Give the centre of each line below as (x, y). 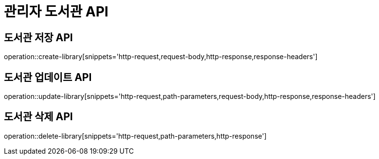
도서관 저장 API (38, 37)
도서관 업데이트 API (48, 77)
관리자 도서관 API (56, 12)
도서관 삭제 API (38, 117)
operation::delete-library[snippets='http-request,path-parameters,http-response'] (135, 136)
